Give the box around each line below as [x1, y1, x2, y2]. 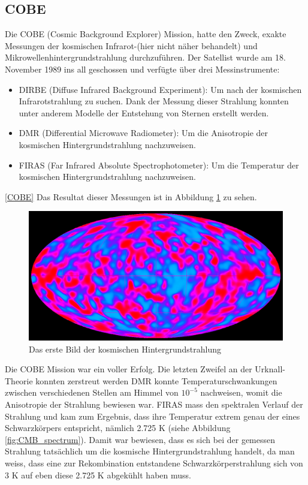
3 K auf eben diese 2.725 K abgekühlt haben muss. [5, 468, 191, 481]
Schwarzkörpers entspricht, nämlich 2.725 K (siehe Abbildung [5, 421, 231, 434]
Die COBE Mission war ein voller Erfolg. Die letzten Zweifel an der [5, 363, 252, 375]
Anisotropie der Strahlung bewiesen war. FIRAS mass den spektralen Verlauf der [5, 398, 303, 411]
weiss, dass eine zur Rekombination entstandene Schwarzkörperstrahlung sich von [5, 456, 303, 469]
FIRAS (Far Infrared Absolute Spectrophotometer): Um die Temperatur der [19, 158, 299, 171]
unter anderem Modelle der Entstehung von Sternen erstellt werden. [19, 106, 269, 119]
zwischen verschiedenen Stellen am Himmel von [5, 386, 179, 399]
